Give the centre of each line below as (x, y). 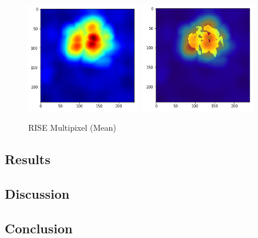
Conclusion (39, 228)
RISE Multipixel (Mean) (72, 127)
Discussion (37, 193)
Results (28, 159)
